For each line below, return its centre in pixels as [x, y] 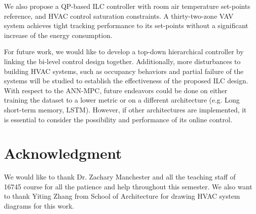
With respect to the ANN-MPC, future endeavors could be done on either [116, 90]
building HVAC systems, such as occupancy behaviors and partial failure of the [124, 71]
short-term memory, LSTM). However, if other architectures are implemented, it [125, 109]
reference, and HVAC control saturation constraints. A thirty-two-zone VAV [119, 16]
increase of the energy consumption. [58, 35]
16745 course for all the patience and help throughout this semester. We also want [128, 186]
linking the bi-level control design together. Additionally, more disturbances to [122, 61]
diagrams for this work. [39, 206]
